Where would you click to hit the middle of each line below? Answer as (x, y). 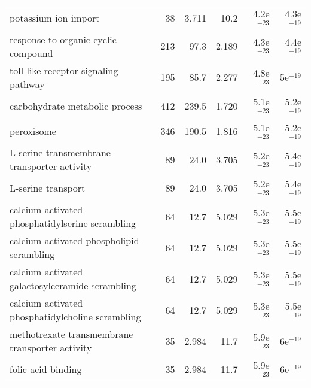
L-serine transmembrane (60, 153)
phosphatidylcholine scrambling (75, 317)
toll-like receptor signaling (64, 70)
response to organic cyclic (63, 39)
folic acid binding (46, 369)
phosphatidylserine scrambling (73, 223)
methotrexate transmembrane (71, 334)
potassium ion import (55, 17)
